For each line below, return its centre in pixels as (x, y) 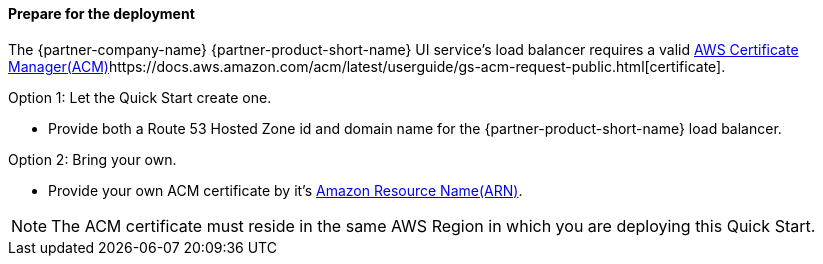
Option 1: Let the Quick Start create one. (140, 97)
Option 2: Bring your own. (92, 159)
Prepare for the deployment (101, 13)
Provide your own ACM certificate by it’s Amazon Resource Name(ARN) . (285, 190)
